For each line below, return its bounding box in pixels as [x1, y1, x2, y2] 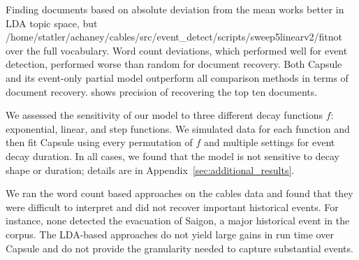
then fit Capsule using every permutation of [6, 135, 193, 150]
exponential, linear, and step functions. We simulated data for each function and [6, 121, 350, 136]
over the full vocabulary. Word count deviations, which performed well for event [6, 43, 348, 57]
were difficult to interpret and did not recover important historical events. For [6, 199, 339, 214]
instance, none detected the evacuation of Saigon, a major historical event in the [6, 213, 350, 228]
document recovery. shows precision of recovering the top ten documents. [6, 84, 318, 99]
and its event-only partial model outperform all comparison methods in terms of [6, 70, 349, 85]
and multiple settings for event [204, 135, 335, 150]
